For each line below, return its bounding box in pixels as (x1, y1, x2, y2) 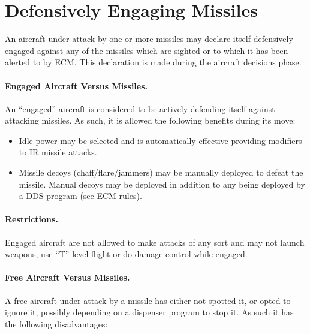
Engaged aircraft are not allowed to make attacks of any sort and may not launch (5, 236, 305, 248)
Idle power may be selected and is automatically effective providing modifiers (19, 134, 302, 146)
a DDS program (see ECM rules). (19, 189, 142, 202)
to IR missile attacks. (19, 146, 97, 158)
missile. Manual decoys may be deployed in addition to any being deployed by (19, 177, 305, 190)
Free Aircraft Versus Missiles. (5, 271, 130, 284)
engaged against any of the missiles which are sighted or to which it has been (5, 44, 288, 56)
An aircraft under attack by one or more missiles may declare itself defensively (5, 32, 293, 45)
